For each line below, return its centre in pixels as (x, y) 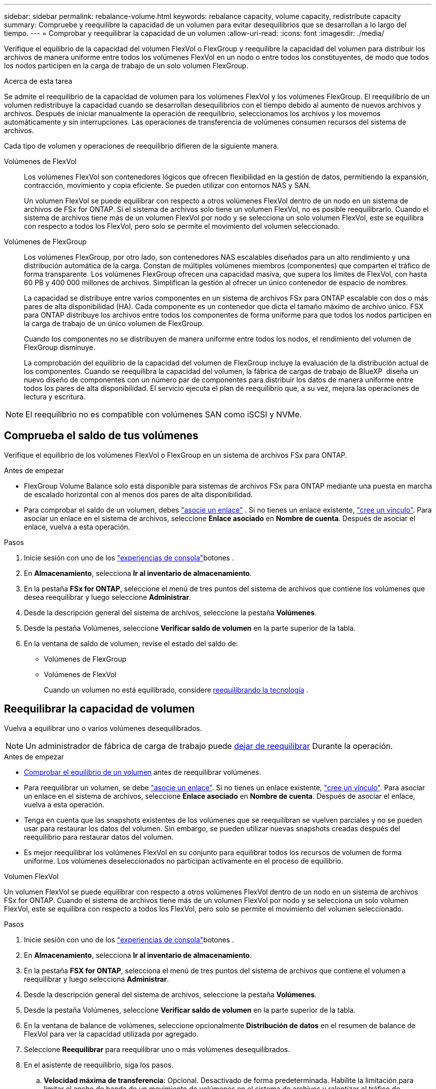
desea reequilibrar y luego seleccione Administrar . (108, 597)
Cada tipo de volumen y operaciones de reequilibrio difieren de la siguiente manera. (142, 146)
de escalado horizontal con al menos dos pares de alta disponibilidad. (138, 494)
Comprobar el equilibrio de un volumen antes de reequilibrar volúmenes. (143, 772)
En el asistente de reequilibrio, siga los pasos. (99, 1065)
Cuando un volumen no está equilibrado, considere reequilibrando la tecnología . (176, 690)
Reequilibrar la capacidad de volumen (100, 709)
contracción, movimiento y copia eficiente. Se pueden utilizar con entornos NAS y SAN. (167, 185)
